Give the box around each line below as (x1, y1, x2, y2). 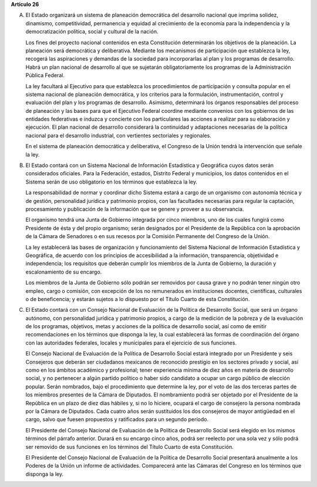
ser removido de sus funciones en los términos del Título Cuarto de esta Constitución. (25, 443, 234, 450)
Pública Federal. (25, 72, 65, 79)
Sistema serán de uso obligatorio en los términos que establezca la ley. (25, 178, 198, 185)
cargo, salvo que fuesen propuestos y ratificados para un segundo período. (25, 416, 208, 423)
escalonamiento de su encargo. (25, 268, 102, 275)
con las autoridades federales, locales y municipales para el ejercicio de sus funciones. (25, 339, 237, 346)
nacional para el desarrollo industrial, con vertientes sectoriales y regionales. (25, 132, 211, 139)
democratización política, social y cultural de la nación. (25, 28, 158, 35)
